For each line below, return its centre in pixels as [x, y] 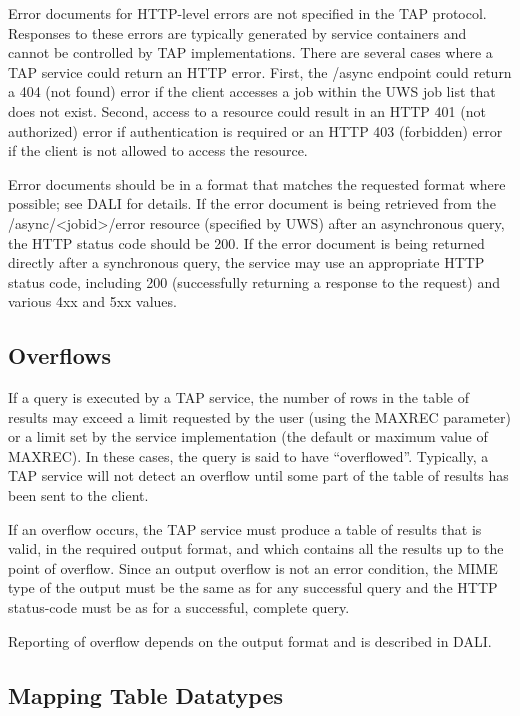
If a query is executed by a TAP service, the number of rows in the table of [238, 397]
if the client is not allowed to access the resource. [158, 150]
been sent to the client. [78, 495]
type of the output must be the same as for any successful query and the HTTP [253, 587]
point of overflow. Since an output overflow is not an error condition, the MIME [253, 567]
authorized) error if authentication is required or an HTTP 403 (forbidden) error [255, 130]
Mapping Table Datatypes [146, 694]
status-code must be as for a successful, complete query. [179, 607]
